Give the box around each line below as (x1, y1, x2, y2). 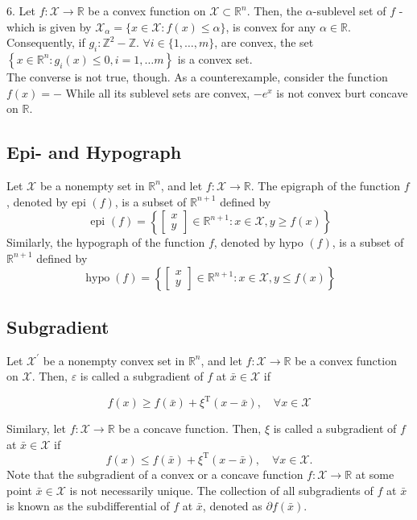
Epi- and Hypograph (6, 139, 182, 164)
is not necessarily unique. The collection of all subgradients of (69, 481, 374, 498)
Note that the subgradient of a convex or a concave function (6, 465, 303, 482)
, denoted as (202, 497, 262, 514)
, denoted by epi (6, 193, 86, 210)
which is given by (6, 18, 92, 35)
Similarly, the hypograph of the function (6, 234, 205, 251)
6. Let (6, 2, 35, 19)
